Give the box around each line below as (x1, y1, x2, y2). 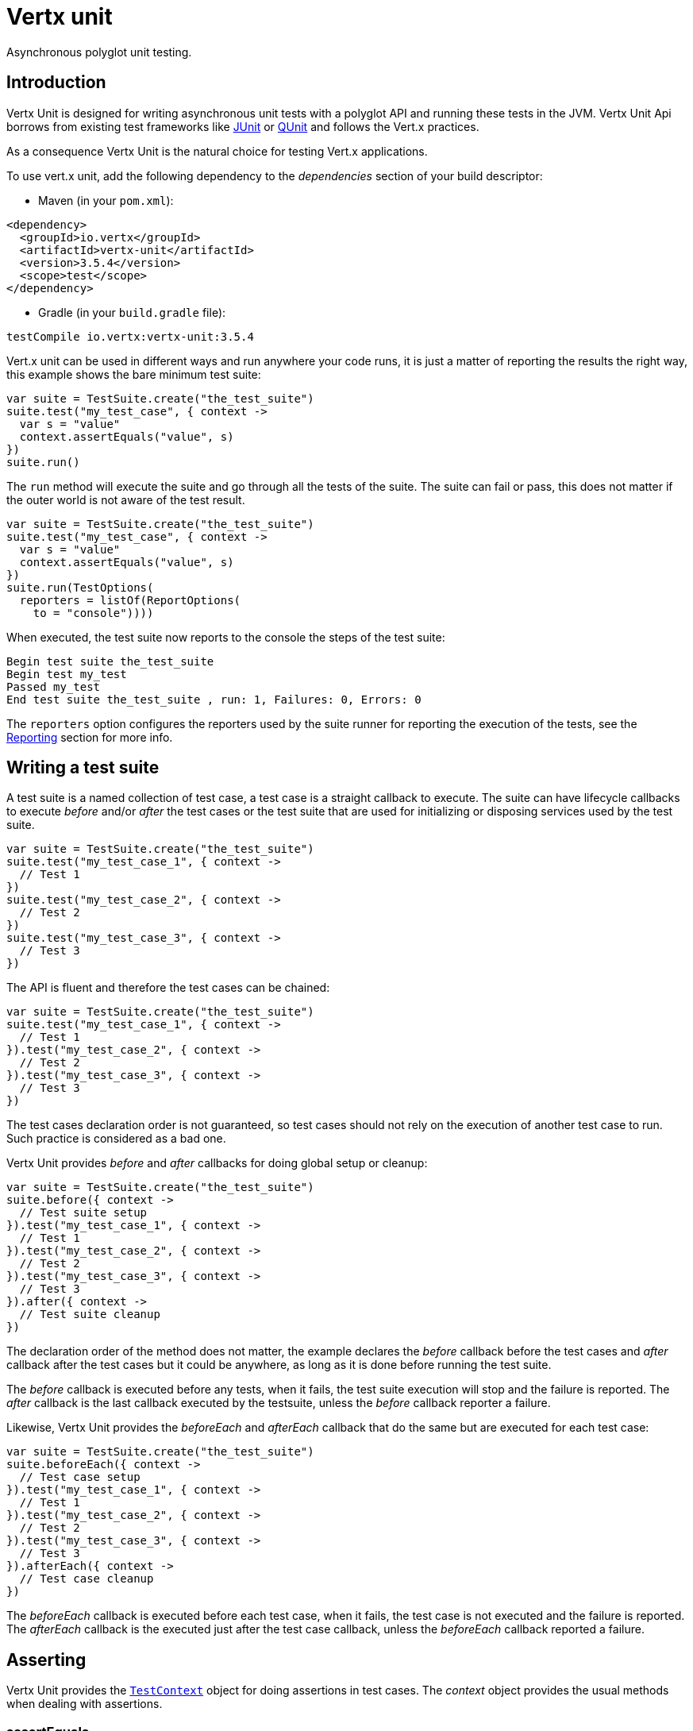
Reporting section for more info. (6, 730, 173, 744)
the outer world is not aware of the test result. (6, 492, 245, 507)
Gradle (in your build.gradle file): (38, 305, 226, 319)
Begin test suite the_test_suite (6, 654, 214, 668)
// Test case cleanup (19, 1572, 154, 1586)
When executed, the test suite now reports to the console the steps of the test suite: (6, 630, 445, 644)
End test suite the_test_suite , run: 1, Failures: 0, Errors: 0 (6, 692, 422, 706)
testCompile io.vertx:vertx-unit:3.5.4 (6, 330, 254, 343)
